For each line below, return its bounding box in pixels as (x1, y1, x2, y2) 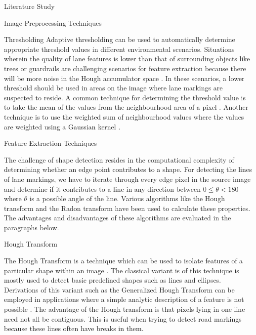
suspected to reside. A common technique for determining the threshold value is (4, 92, 246, 102)
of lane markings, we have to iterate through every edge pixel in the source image (4, 173, 251, 184)
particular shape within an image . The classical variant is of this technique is (4, 265, 239, 275)
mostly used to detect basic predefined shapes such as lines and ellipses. (4, 275, 221, 285)
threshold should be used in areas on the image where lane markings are (4, 83, 223, 93)
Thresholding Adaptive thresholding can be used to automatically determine (4, 34, 235, 44)
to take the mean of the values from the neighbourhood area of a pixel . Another (4, 102, 249, 112)
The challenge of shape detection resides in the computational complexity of (4, 154, 234, 165)
